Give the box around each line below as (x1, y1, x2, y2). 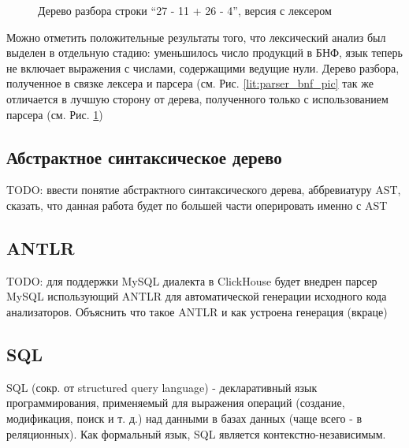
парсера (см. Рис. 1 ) (6, 106, 103, 122)
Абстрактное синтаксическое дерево (6, 144, 282, 169)
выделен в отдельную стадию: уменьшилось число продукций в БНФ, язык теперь (6, 44, 403, 61)
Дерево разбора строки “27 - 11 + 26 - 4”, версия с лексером (38, 2, 332, 18)
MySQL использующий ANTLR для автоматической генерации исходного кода (6, 288, 387, 304)
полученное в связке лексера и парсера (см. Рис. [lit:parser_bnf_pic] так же (6, 75, 374, 91)
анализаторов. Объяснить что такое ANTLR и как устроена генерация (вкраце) (6, 303, 388, 319)
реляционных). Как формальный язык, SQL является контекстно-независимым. (6, 425, 386, 442)
